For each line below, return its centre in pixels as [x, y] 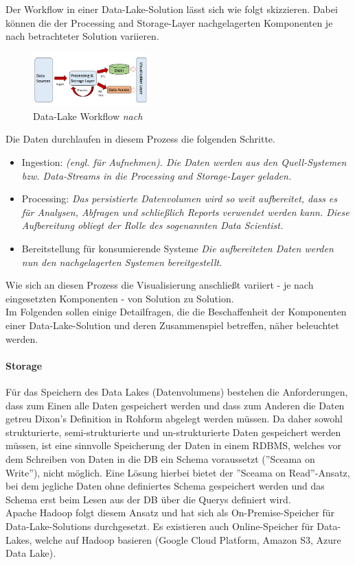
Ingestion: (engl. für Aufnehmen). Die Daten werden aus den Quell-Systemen [184, 162]
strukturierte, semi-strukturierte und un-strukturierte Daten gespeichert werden [173, 432]
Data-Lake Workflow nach [88, 116]
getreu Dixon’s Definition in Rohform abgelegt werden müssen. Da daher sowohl [174, 419]
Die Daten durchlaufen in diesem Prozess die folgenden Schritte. [140, 139]
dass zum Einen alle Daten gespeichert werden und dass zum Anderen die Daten [175, 405]
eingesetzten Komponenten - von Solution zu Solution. [120, 298]
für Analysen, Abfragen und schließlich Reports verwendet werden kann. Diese [185, 212]
